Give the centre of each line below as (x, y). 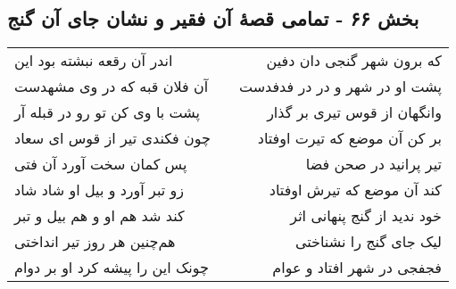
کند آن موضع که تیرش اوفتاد (355, 190)
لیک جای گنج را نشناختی (368, 242)
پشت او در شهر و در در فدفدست (340, 87)
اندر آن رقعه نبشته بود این (94, 61)
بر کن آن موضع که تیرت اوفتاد (349, 138)
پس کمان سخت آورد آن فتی (101, 164)
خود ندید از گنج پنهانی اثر (366, 216)
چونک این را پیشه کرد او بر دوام (112, 268)
